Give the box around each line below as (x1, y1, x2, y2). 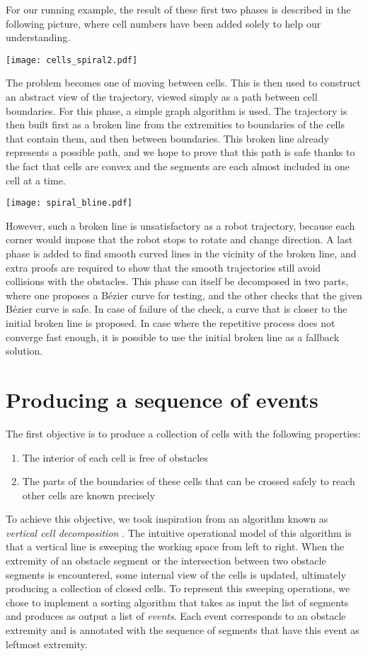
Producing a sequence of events (6, 384, 318, 413)
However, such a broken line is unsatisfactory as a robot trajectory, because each (6, 218, 355, 233)
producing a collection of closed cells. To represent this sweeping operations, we (6, 581, 350, 596)
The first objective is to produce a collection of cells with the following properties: (6, 426, 361, 440)
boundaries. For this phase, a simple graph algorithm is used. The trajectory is (6, 103, 347, 118)
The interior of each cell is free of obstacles (22, 450, 208, 465)
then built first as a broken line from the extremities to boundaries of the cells (6, 117, 345, 132)
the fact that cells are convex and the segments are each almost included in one (6, 159, 350, 173)
